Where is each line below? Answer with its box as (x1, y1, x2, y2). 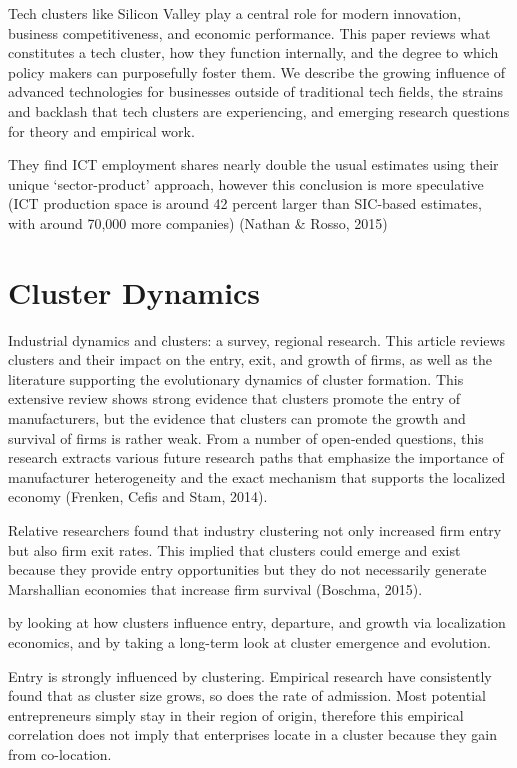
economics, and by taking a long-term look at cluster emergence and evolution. (8, 631, 491, 652)
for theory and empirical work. (8, 120, 195, 141)
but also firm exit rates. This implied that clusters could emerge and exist (8, 539, 461, 560)
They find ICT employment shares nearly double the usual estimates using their (8, 154, 499, 175)
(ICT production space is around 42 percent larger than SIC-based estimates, (8, 193, 482, 214)
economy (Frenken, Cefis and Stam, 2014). (8, 486, 268, 507)
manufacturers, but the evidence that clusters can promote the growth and (8, 408, 466, 429)
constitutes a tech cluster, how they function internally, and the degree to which (8, 42, 499, 63)
